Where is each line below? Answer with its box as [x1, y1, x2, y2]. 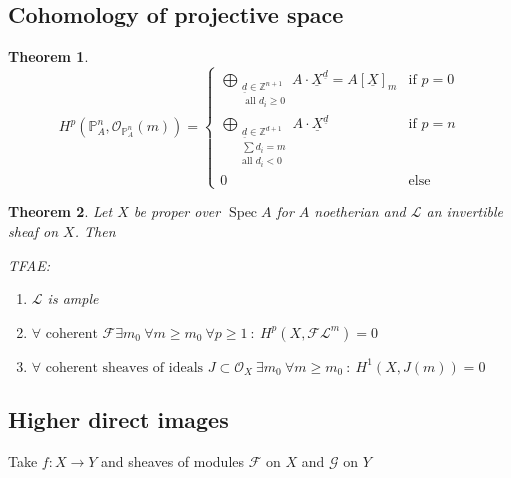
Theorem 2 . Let [8, 201, 113, 222]
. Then [74, 220, 116, 241]
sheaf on [8, 220, 59, 241]
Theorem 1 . [8, 46, 89, 67]
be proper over [133, 201, 221, 222]
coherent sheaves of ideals [45, 360, 204, 375]
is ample [47, 288, 99, 309]
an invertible [426, 201, 503, 222]
